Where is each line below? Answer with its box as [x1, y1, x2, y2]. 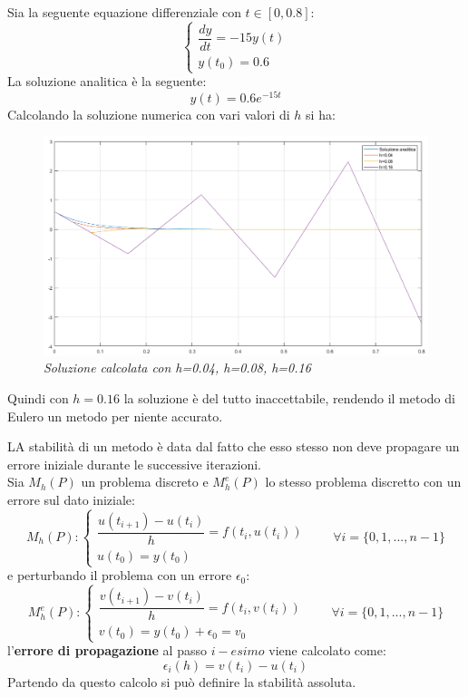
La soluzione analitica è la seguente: [7, 72, 207, 91]
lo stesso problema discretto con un [265, 472, 462, 491]
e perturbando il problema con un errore [7, 566, 232, 585]
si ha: [306, 104, 336, 123]
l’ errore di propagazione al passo [7, 641, 207, 660]
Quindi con [7, 389, 69, 408]
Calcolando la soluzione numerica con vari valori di [7, 104, 290, 123]
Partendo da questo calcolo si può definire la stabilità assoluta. [7, 672, 356, 691]
